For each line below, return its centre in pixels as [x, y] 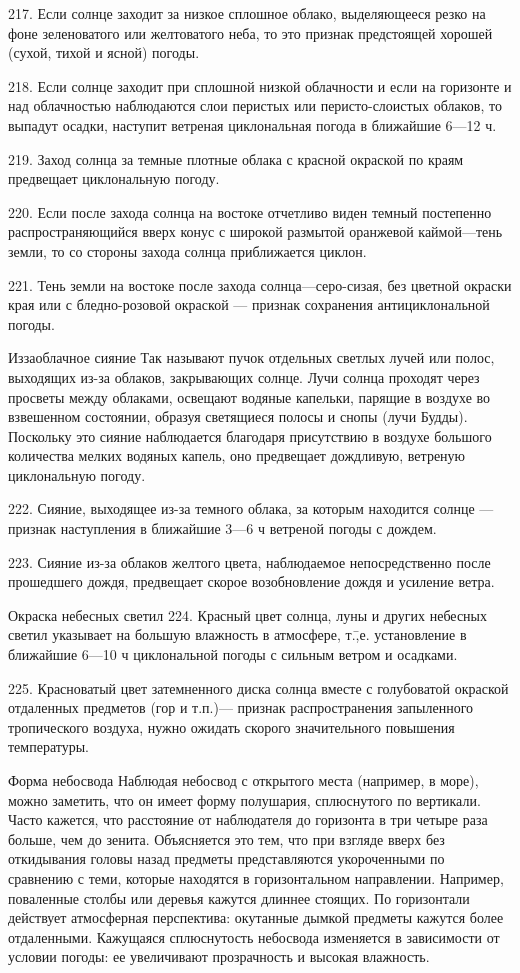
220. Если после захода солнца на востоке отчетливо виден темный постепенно [250, 211]
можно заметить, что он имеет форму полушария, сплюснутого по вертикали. [244, 799]
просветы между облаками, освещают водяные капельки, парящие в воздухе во [249, 396]
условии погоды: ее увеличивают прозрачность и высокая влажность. [219, 956]
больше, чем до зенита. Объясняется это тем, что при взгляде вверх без [226, 838]
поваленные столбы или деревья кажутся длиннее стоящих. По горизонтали [239, 897]
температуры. [48, 746]
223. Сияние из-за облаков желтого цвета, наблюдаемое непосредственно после [249, 561]
